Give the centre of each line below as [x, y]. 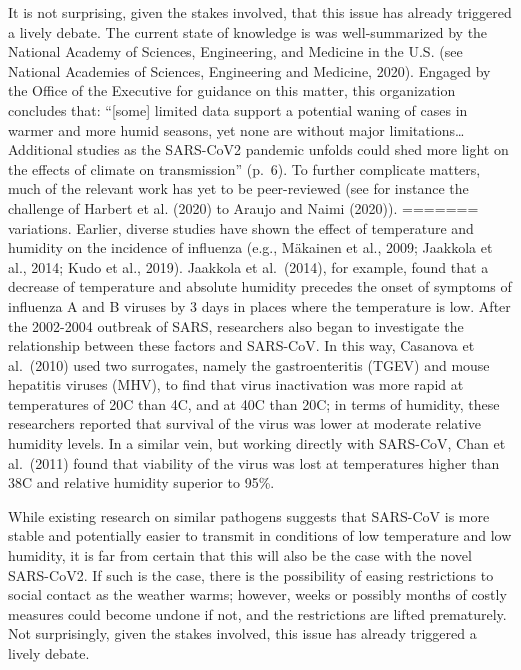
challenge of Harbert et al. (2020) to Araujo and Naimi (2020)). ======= [243, 207]
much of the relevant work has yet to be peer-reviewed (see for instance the [238, 188]
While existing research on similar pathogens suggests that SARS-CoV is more [249, 515]
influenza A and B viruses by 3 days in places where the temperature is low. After [259, 305]
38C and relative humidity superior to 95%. [141, 482]
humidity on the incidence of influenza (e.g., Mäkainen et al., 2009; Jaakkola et [250, 247]
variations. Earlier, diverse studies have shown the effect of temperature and [241, 227]
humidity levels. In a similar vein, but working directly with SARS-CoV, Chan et [257, 443]
